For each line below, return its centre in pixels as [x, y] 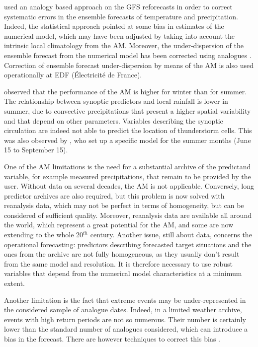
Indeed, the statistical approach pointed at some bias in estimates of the [114, 26]
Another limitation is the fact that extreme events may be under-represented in [125, 300]
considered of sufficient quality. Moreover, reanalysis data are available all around [128, 215]
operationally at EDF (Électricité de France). [73, 75]
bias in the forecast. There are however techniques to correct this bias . [112, 339]
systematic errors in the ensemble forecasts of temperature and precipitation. [121, 16]
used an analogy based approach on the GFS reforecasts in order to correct [118, 6]
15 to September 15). [36, 150]
